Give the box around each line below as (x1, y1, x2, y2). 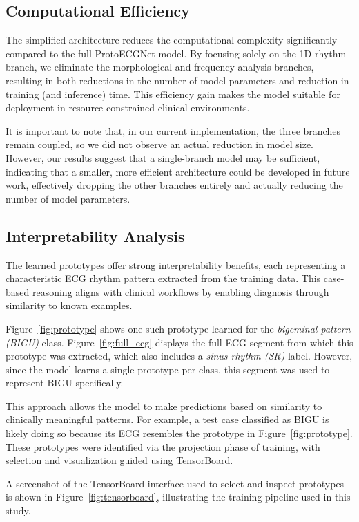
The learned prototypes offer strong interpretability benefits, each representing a (6, 257, 346, 272)
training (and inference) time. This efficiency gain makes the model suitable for (6, 86, 340, 101)
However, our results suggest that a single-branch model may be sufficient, (6, 150, 320, 165)
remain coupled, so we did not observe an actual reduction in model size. (6, 137, 313, 151)
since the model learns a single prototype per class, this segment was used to (6, 362, 330, 376)
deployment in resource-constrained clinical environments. (6, 100, 250, 115)
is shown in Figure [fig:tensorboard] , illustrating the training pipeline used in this (6, 490, 351, 504)
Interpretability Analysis (6, 225, 185, 246)
